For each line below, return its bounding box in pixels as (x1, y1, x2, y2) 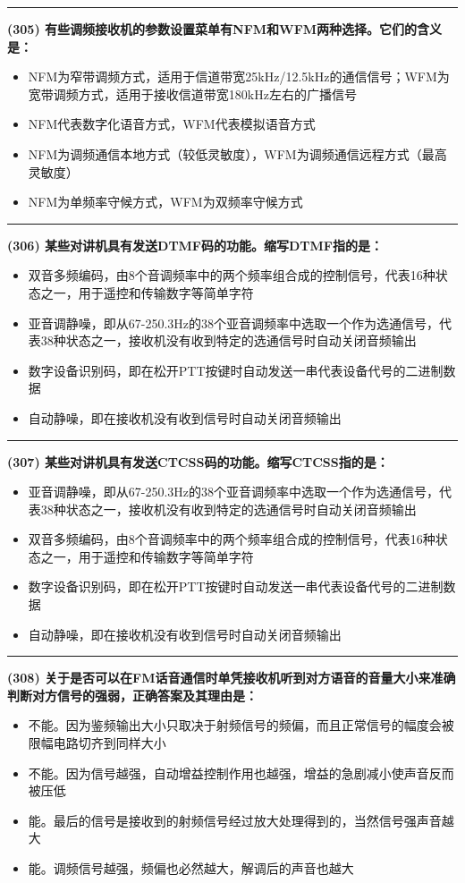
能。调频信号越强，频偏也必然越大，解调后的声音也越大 (28, 859, 354, 877)
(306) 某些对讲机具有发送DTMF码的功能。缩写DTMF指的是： (7, 235, 383, 254)
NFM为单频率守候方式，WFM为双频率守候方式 (28, 192, 303, 211)
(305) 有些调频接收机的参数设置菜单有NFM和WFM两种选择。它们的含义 (7, 20, 443, 38)
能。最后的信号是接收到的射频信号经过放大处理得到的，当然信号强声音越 (28, 811, 454, 829)
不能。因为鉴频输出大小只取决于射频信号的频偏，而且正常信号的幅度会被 (28, 716, 454, 734)
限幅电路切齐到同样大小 (28, 734, 166, 752)
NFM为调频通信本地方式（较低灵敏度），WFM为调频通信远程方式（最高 (28, 144, 447, 163)
